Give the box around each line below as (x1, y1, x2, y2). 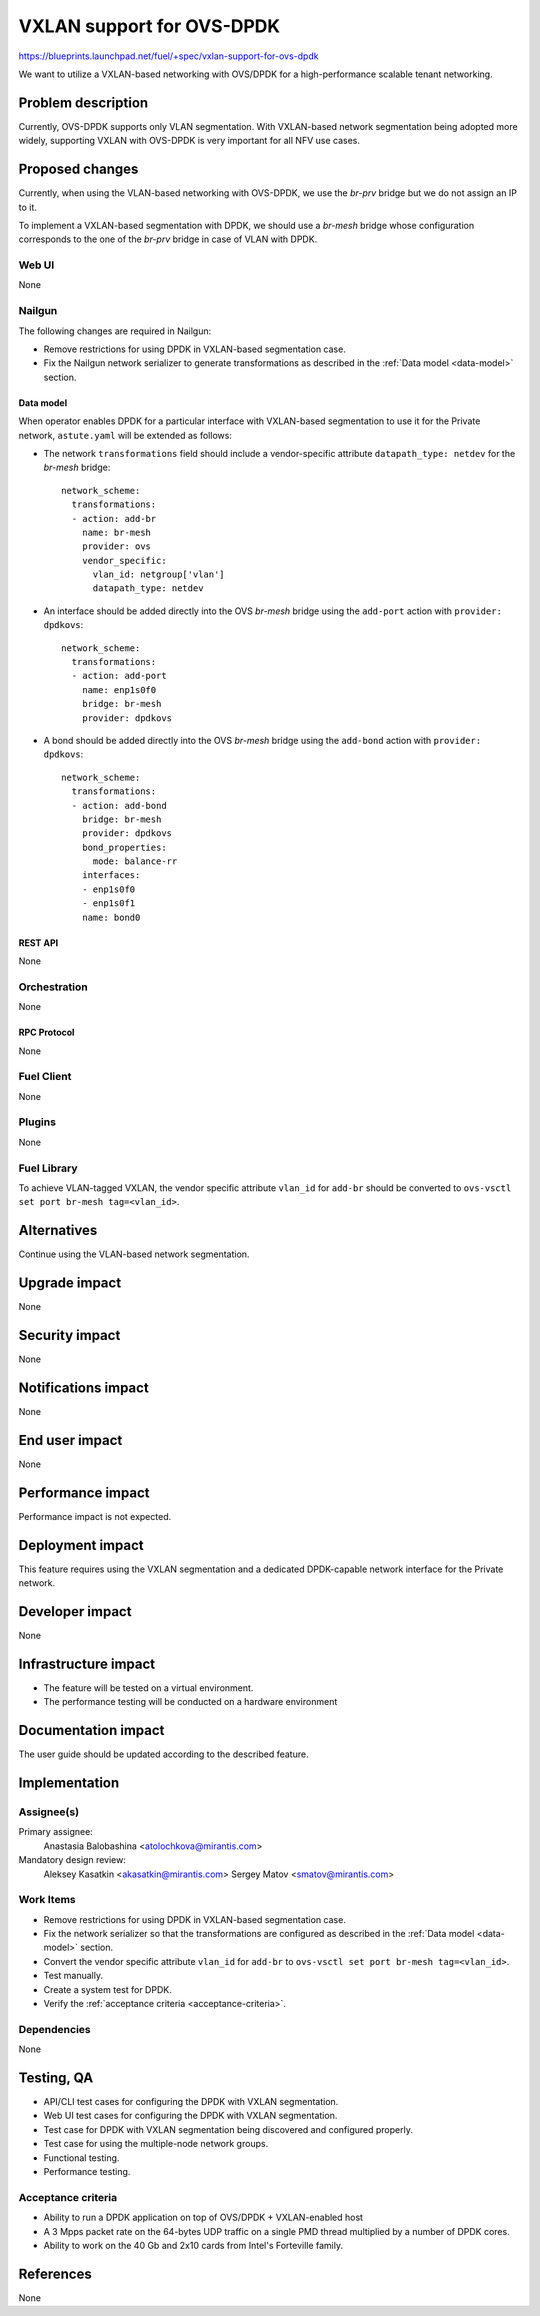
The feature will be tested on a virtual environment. (43, 1681, 254, 1694)
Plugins (18, 1115, 57, 1129)
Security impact (18, 1327, 121, 1344)
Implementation (18, 1775, 120, 1792)
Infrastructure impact (18, 1655, 156, 1672)
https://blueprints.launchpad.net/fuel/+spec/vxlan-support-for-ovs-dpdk (18, 50, 319, 62)
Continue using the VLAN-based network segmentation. (18, 1248, 250, 1260)
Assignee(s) (18, 1805, 80, 1819)
